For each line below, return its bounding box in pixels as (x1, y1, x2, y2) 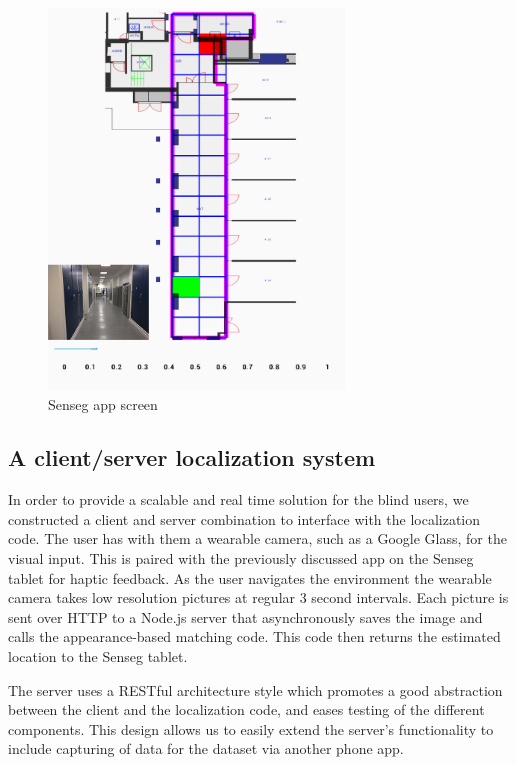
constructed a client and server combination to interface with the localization (8, 508, 481, 529)
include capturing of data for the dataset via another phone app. (8, 738, 404, 759)
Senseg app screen (48, 393, 158, 414)
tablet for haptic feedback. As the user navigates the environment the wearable (8, 567, 492, 588)
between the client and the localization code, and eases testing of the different (8, 699, 485, 720)
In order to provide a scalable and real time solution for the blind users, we (8, 489, 469, 510)
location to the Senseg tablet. (8, 646, 188, 667)
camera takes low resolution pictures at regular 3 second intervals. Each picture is (8, 587, 509, 608)
